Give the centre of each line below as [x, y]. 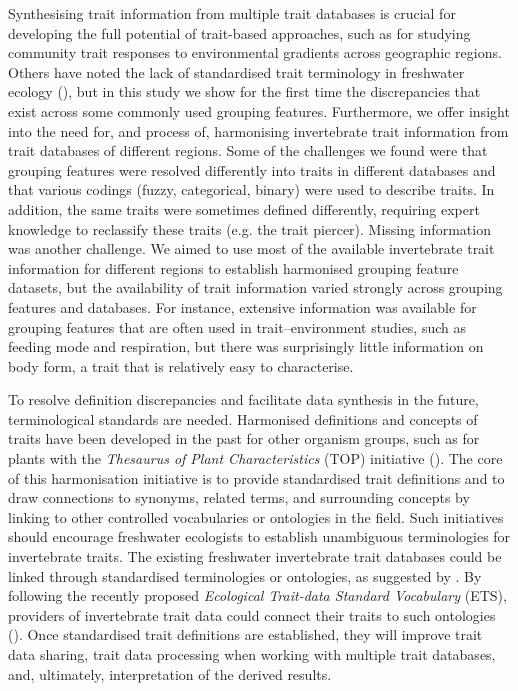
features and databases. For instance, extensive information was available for [242, 306]
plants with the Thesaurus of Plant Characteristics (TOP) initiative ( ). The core [255, 458]
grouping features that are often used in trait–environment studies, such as [237, 326]
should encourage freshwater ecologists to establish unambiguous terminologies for [259, 536]
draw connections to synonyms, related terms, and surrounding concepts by [239, 497]
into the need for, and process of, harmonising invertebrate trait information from [258, 130]
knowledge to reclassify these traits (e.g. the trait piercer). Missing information [249, 228]
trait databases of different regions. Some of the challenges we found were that [248, 150]
